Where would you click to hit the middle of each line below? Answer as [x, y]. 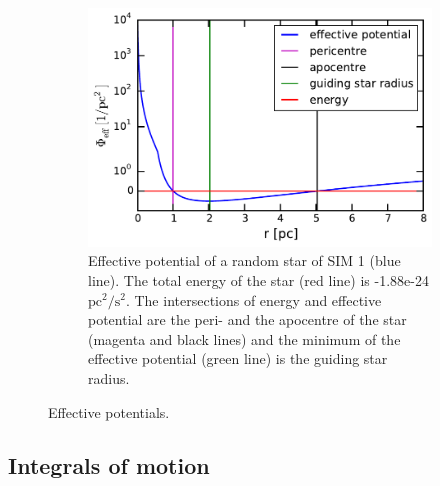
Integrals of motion [109, 465]
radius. [109, 377]
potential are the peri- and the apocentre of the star [247, 319]
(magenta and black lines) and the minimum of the [244, 338]
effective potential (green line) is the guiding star [238, 358]
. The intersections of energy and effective [253, 299]
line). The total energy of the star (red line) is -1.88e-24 [258, 279]
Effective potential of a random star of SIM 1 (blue [244, 260]
